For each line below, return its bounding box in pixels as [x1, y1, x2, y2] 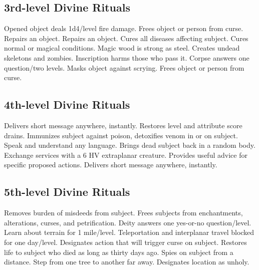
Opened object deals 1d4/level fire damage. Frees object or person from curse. [4, 23, 243, 34]
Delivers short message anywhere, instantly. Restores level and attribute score [4, 120, 242, 130]
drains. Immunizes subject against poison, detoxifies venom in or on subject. [4, 130, 238, 140]
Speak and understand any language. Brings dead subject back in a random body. [4, 140, 255, 150]
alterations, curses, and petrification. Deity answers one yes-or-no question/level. [4, 217, 251, 227]
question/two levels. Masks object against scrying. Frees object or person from [4, 62, 244, 73]
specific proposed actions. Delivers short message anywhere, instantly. [4, 159, 217, 170]
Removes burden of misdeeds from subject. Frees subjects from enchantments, [4, 207, 243, 218]
